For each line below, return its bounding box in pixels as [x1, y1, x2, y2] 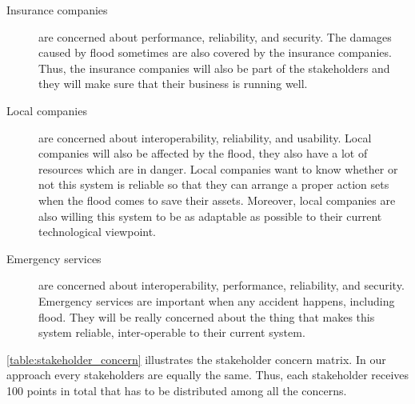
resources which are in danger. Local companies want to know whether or [38, 160, 398, 177]
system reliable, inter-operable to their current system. [38, 324, 305, 341]
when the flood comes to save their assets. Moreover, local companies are [38, 191, 396, 208]
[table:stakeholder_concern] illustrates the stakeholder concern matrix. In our [6, 350, 386, 367]
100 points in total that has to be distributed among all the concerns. [6, 382, 347, 398]
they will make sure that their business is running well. [38, 75, 308, 92]
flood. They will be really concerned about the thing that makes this [38, 308, 375, 325]
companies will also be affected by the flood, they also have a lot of [38, 145, 368, 162]
